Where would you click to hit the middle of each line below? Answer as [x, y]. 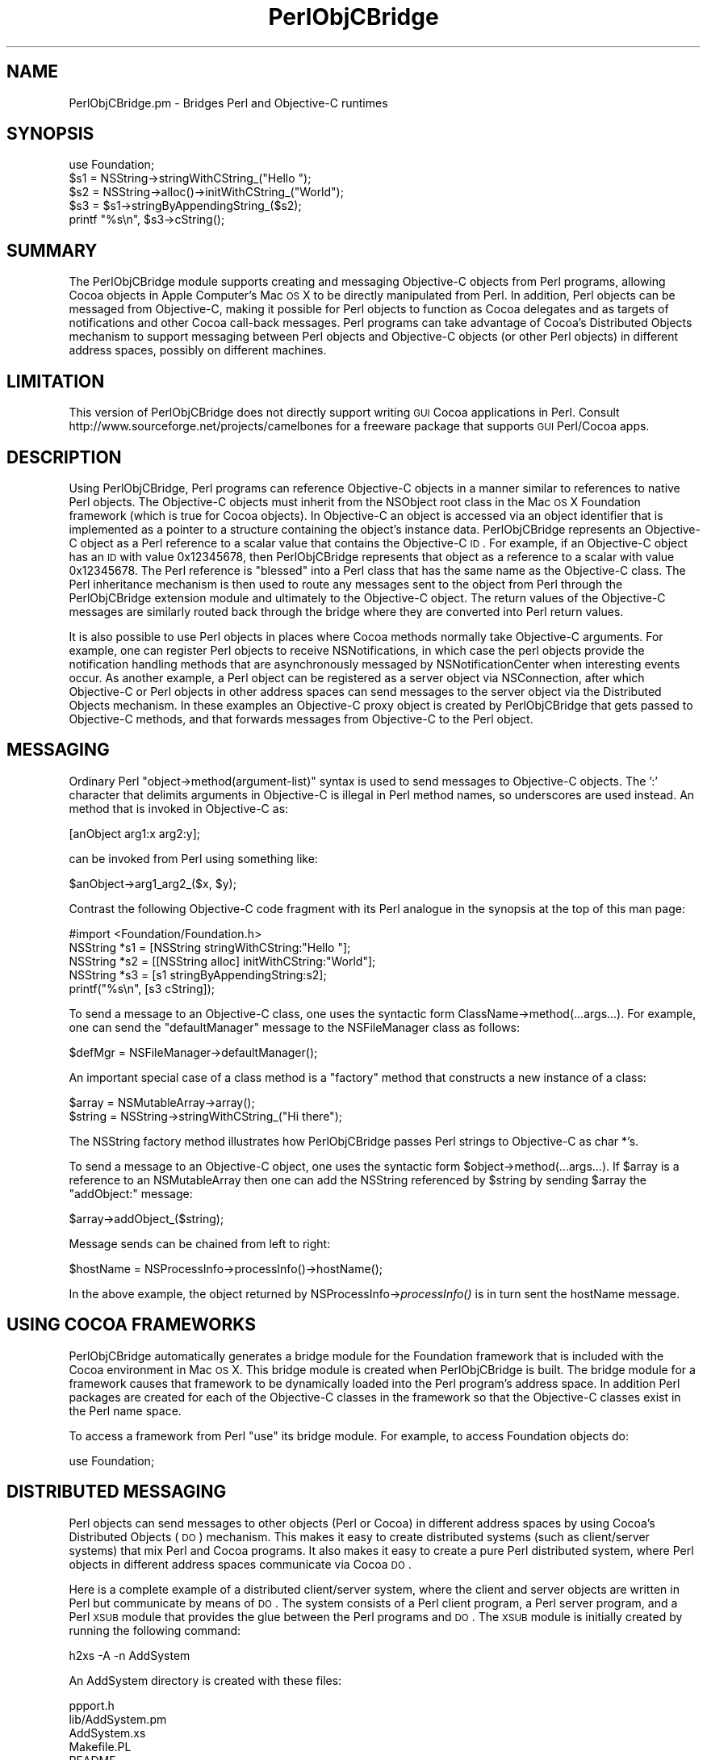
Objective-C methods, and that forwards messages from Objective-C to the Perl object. [301, 719]
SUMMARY [52, 250]
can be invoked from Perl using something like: [193, 858]
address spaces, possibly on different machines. [198, 350]
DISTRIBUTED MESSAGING [117, 1492]
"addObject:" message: [131, 1193]
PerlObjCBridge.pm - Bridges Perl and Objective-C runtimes [228, 103]
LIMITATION [56, 381]
